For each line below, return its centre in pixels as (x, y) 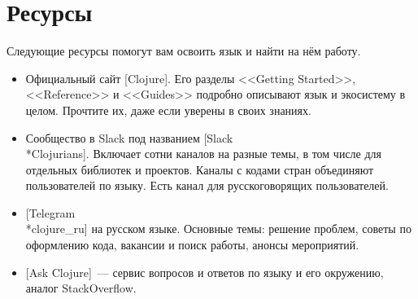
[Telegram (50, 212)
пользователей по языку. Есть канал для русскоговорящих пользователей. (207, 185)
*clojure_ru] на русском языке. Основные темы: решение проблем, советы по (218, 229)
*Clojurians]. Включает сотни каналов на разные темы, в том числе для (204, 154)
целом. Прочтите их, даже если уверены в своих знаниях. (168, 110)
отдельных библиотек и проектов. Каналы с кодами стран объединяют (200, 169)
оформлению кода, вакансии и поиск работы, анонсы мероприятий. (192, 245)
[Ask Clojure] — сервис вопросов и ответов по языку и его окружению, (205, 272)
